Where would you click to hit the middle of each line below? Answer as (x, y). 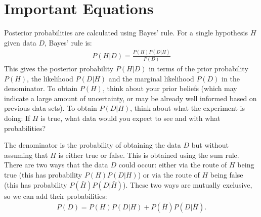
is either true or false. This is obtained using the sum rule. (149, 155)
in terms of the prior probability (199, 68)
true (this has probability (43, 174)
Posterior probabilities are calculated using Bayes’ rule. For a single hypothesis (126, 33)
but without (210, 145)
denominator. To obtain (41, 88)
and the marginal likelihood (151, 78)
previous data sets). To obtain (51, 108)
